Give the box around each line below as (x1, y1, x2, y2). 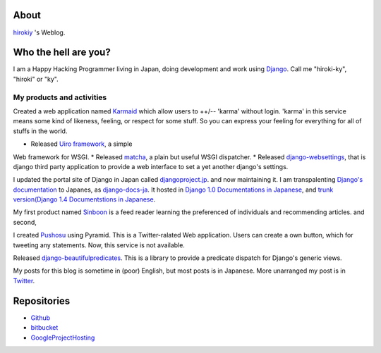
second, (13, 218, 37, 226)
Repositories (13, 295, 71, 306)
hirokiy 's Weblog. (13, 28, 66, 37)
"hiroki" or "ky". (13, 75, 59, 83)
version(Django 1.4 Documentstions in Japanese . (13, 195, 156, 204)
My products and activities (13, 92, 107, 102)
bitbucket (30, 323, 59, 332)
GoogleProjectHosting (30, 333, 95, 342)
